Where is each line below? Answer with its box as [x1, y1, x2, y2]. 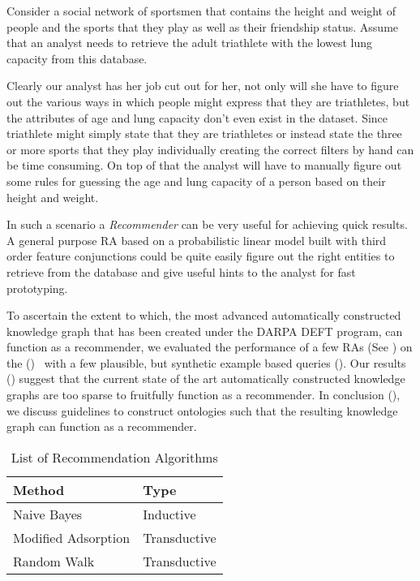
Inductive [143, 504, 196, 523]
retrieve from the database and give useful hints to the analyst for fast [6, 263, 356, 280]
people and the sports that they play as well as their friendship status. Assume [6, 18, 399, 35]
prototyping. [6, 279, 68, 296]
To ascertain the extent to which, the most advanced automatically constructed [6, 307, 401, 324]
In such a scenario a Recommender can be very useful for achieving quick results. [6, 216, 408, 233]
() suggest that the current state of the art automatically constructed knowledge [6, 370, 405, 387]
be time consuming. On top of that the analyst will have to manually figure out [6, 157, 402, 174]
